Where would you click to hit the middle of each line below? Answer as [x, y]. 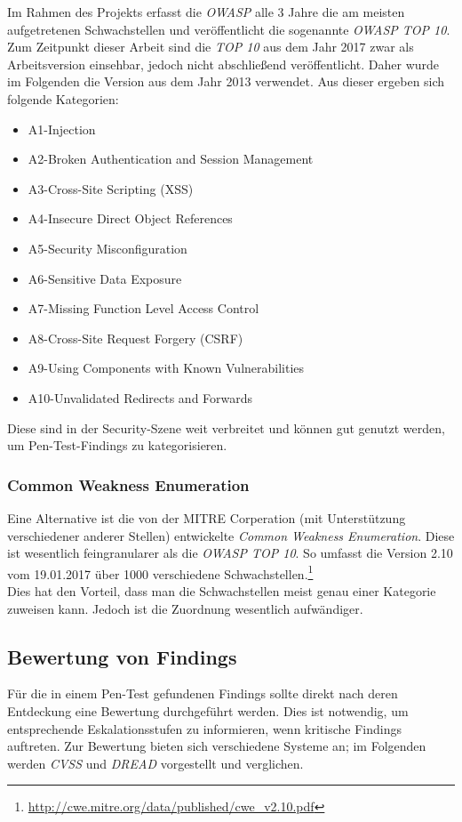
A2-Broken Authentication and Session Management [171, 159]
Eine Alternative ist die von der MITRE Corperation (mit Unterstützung [207, 517]
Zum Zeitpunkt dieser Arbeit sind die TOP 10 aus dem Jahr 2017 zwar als [211, 47]
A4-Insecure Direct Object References [130, 218]
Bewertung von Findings [122, 656]
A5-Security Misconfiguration [108, 248]
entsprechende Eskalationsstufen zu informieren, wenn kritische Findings [204, 728]
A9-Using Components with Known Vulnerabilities [166, 368]
